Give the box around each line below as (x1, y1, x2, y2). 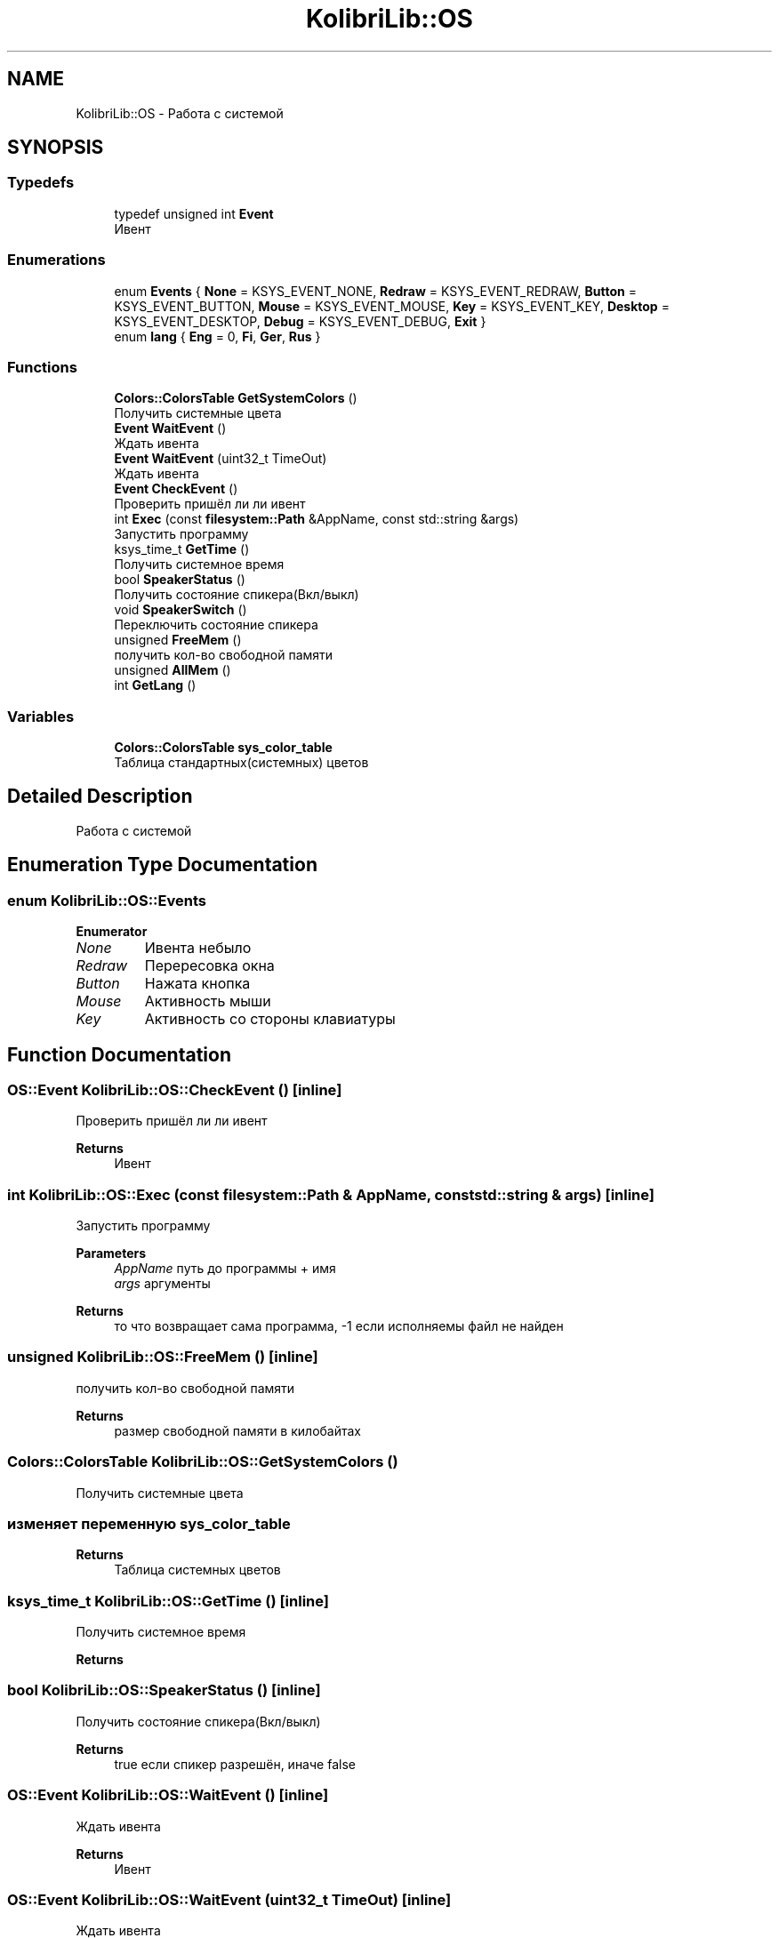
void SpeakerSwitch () (114, 602, 247, 618)
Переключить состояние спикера (114, 617, 318, 633)
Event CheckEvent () (114, 481, 238, 497)
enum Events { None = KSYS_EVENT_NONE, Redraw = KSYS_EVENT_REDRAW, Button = (114, 283, 637, 299)
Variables (7, 707, 75, 725)
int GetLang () (114, 677, 197, 693)
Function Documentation (7, 1043, 231, 1066)
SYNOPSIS (7, 136, 104, 159)
